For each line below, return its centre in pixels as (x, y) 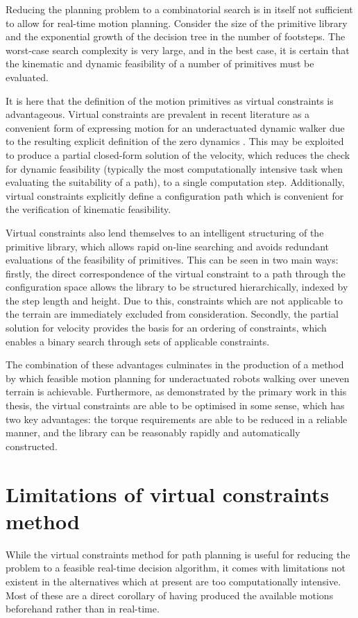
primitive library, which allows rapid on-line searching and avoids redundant (168, 246)
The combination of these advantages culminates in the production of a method (175, 364)
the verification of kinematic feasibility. (88, 209)
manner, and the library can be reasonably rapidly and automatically (153, 432)
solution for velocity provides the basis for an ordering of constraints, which (166, 328)
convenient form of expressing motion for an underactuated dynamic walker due (175, 127)
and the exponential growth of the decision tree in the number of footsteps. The (176, 36)
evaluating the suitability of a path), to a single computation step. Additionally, (175, 182)
